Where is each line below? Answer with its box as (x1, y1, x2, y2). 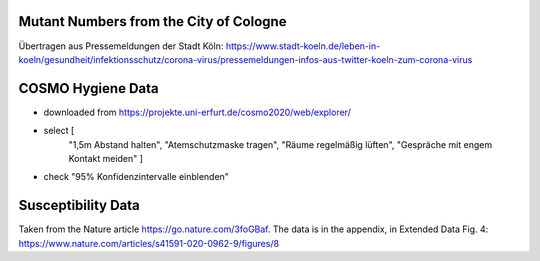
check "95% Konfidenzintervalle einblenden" (43, 171, 230, 183)
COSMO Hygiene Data (18, 80, 159, 97)
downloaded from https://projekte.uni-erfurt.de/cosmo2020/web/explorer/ (43, 106, 352, 118)
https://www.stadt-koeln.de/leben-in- (225, 40, 381, 52)
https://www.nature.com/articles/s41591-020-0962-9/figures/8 (18, 237, 280, 249)
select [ (43, 125, 75, 137)
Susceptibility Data (18, 197, 140, 214)
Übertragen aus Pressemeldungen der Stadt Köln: (18, 40, 224, 52)
